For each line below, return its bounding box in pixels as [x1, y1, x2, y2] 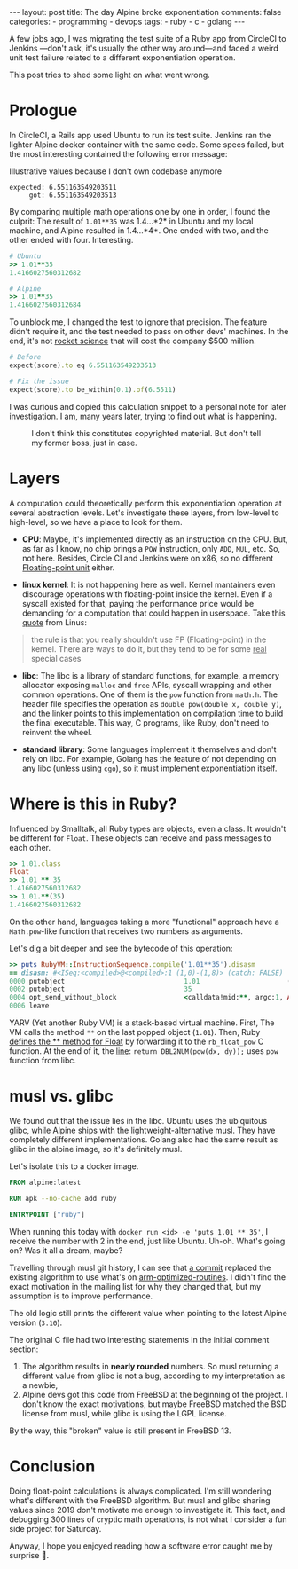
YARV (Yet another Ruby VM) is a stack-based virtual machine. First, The [9, 1017, 275, 1028]
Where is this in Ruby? [9, 794, 177, 813]
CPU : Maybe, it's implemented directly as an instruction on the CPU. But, [21, 534, 288, 545]
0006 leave [9, 1001, 50, 1010]
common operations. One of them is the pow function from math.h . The [21, 689, 278, 700]
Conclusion [9, 1456, 96, 1476]
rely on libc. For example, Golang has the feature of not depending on [21, 753, 277, 764]
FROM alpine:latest [9, 1178, 82, 1187]
